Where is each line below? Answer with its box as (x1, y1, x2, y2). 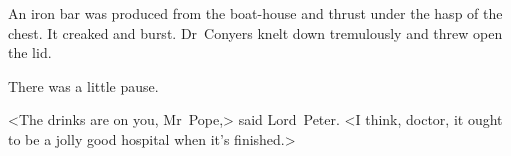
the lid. (8, 42, 52, 63)
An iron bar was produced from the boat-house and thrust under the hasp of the (8, 3, 503, 23)
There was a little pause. (8, 75, 159, 96)
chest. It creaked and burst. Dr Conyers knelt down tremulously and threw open (8, 22, 503, 43)
